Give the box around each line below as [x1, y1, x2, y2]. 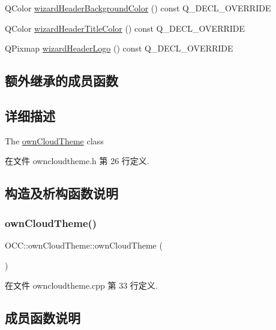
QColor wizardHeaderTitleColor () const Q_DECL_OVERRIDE [5, 22, 245, 34]
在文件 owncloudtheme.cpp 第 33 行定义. [5, 279, 158, 292]
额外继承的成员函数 [5, 71, 118, 90]
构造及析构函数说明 [5, 184, 118, 202]
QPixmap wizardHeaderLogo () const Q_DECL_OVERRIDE [5, 42, 233, 55]
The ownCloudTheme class [5, 134, 104, 147]
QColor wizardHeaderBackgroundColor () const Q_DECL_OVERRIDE [5, 2, 271, 14]
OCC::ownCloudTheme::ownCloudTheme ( [5, 238, 163, 251]
